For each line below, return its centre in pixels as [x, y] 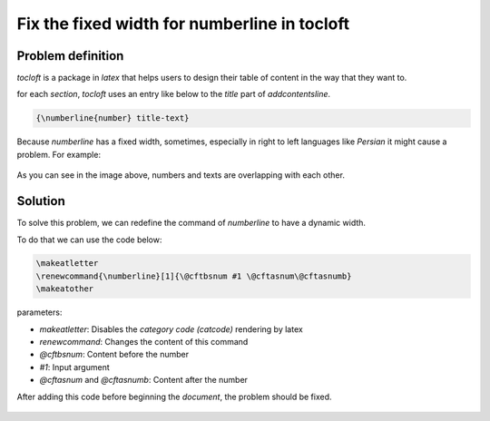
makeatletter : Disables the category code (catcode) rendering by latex [171, 329]
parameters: [39, 312]
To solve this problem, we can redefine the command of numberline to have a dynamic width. [191, 223]
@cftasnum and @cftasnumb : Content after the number [144, 380]
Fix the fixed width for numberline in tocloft [183, 24]
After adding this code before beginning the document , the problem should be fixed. [174, 397]
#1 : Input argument [74, 367]
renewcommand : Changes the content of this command [144, 342]
